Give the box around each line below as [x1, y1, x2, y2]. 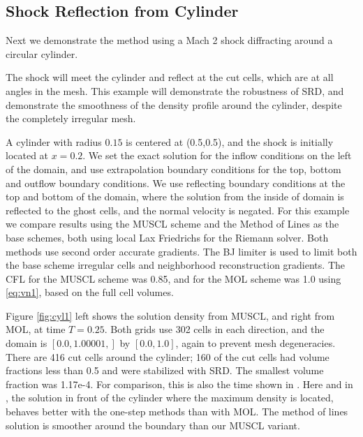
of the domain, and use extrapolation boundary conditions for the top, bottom [6, 161, 341, 176]
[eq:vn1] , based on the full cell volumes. [6, 285, 174, 299]
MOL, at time [6, 322, 66, 336]
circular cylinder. [6, 46, 78, 61]
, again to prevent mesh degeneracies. [175, 336, 336, 350]
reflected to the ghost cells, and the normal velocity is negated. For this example [6, 202, 350, 217]
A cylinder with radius [6, 134, 102, 149]
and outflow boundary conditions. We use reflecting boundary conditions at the [6, 175, 346, 190]
